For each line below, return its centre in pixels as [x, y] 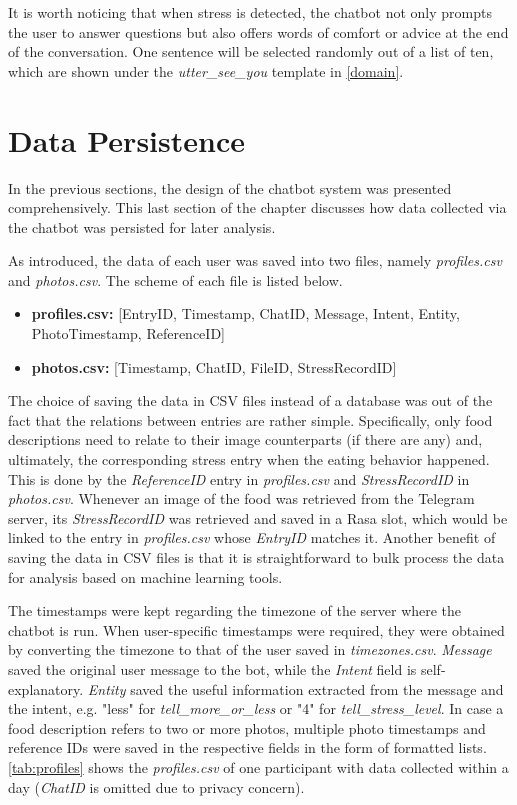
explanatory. [46, 688]
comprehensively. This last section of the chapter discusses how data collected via [257, 207]
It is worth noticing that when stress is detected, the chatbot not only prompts [250, 12]
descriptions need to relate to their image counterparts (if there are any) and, [245, 439]
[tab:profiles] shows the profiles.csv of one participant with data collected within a [258, 766]
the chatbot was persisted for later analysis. [142, 226]
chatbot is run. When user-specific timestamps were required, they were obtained [256, 629]
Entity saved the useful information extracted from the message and [295, 688]
